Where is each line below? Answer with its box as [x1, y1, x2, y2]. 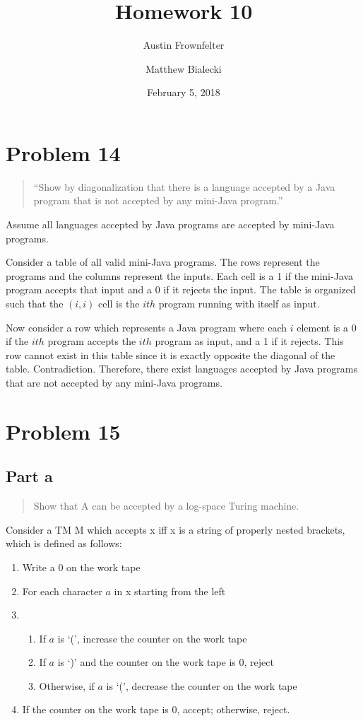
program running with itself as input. [158, 296, 320, 310]
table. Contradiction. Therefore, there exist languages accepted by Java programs [6, 361, 358, 376]
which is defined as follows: [6, 536, 122, 551]
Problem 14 [6, 138, 121, 167]
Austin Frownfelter [143, 37, 225, 52]
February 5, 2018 [147, 85, 220, 100]
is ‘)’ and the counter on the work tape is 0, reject [57, 655, 274, 669]
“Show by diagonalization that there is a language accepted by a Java [33, 179, 335, 194]
